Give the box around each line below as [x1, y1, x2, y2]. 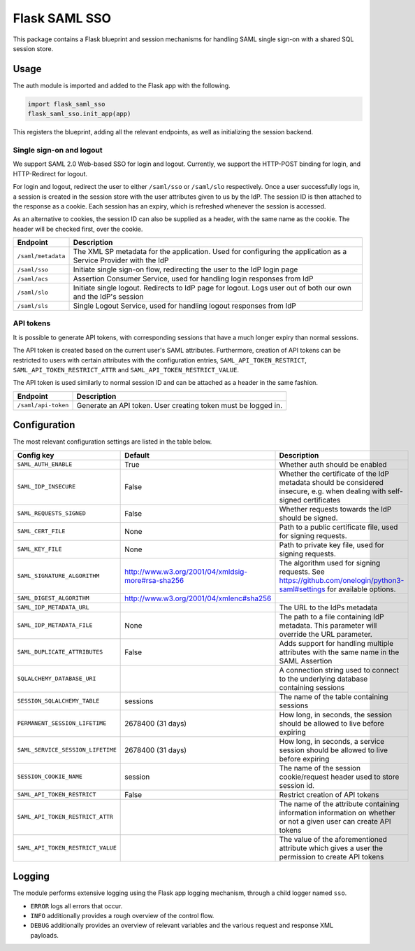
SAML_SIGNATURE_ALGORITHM [17, 572, 100, 580]
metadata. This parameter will [279, 620, 377, 630]
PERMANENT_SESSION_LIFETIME [17, 719, 107, 727]
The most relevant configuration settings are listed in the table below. [13, 437, 212, 446]
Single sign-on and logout [13, 145, 103, 155]
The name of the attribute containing [279, 798, 400, 808]
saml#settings [279, 584, 326, 594]
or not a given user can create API [279, 816, 391, 826]
